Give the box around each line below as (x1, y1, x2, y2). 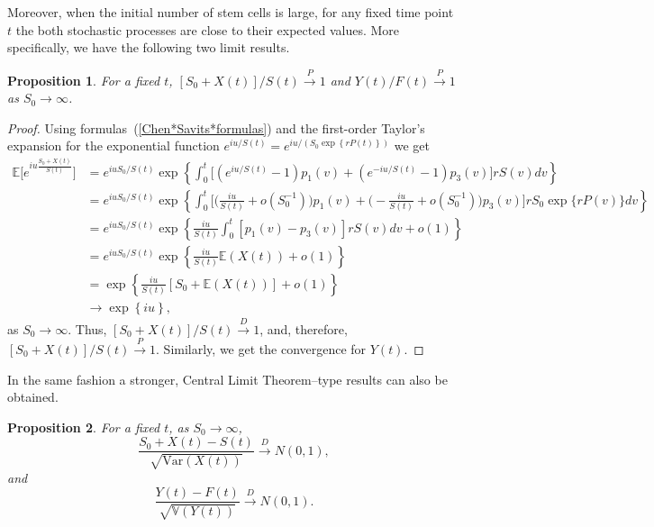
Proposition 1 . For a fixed (7, 70, 160, 89)
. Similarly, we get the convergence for (156, 339, 367, 358)
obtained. (7, 387, 59, 406)
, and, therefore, (259, 319, 348, 338)
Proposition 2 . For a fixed (7, 417, 160, 436)
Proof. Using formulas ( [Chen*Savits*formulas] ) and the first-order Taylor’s (7, 118, 425, 137)
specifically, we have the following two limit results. (7, 38, 290, 57)
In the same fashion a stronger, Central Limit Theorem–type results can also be (7, 369, 448, 388)
